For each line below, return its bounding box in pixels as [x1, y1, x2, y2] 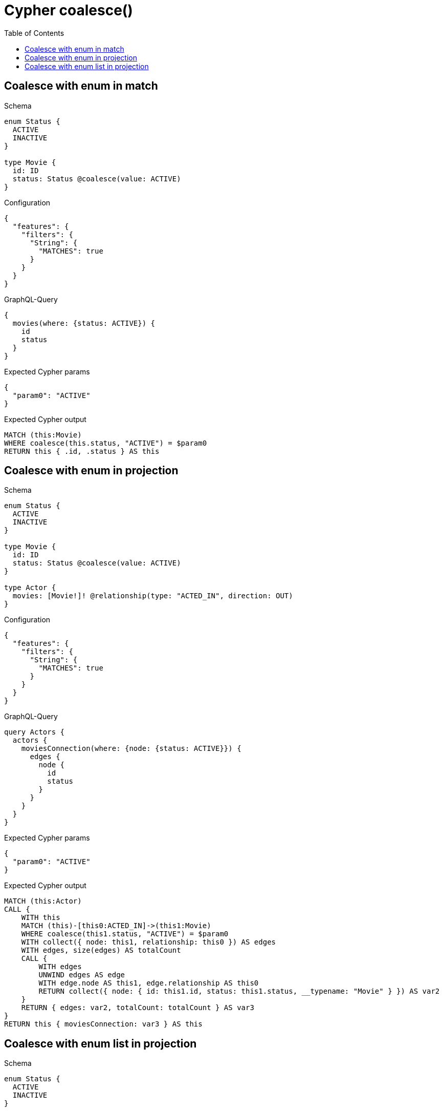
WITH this [21, 913, 60, 922]
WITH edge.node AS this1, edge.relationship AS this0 [38, 979, 259, 988]
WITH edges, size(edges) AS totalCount [21, 946, 181, 955]
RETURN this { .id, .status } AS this [4, 447, 160, 455]
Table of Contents [4, 28, 64, 37]
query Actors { [4, 728, 65, 737]
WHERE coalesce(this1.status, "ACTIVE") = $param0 [21, 930, 229, 938]
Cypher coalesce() [4, 2, 133, 19]
